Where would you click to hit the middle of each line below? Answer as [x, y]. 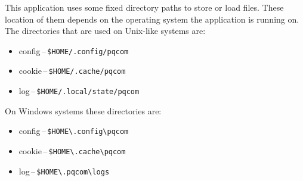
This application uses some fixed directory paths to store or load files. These [144, 7]
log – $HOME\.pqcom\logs [64, 171]
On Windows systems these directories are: [83, 110]
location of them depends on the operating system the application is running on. [152, 19]
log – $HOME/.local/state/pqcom [79, 91]
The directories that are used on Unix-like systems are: [105, 31]
